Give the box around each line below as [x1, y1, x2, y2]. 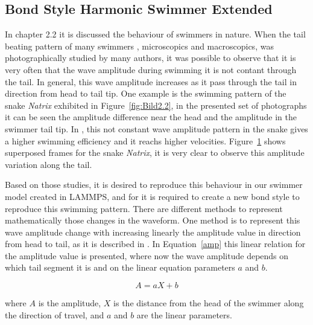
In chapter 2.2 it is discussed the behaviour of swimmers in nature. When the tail [5, 28, 306, 40]
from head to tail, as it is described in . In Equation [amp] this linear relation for [5, 237, 306, 250]
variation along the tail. [5, 158, 92, 170]
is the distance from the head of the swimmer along [113, 297, 304, 309]
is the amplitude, [38, 297, 101, 309]
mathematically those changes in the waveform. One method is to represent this [5, 214, 300, 227]
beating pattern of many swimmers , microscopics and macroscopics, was [5, 39, 274, 52]
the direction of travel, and [5, 308, 104, 321]
